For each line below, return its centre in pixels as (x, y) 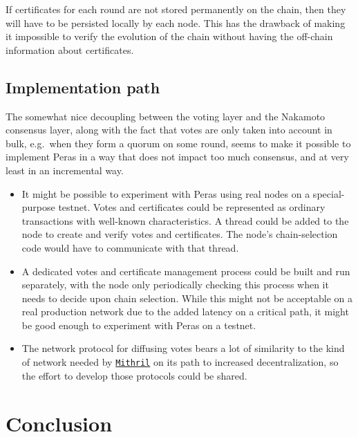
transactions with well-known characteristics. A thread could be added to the (185, 220)
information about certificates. (70, 49)
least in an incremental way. (65, 170)
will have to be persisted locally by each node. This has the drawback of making (176, 22)
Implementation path (83, 87)
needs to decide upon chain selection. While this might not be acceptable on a (187, 298)
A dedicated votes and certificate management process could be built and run (186, 271)
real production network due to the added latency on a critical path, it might (185, 312)
